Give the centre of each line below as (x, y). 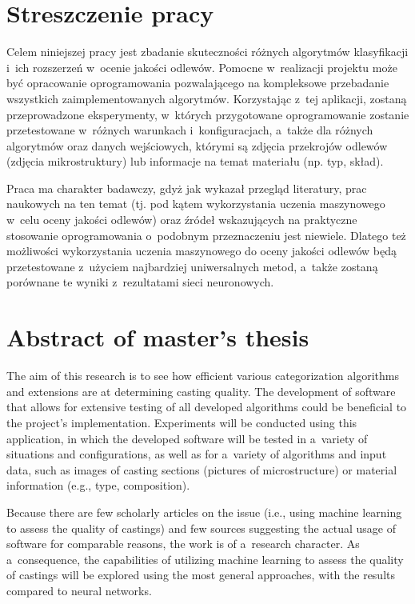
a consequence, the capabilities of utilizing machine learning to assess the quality (205, 559)
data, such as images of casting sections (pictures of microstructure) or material (202, 469)
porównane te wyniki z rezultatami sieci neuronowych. (140, 282)
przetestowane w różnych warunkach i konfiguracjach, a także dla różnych (190, 130)
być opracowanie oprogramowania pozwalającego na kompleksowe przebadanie (198, 83)
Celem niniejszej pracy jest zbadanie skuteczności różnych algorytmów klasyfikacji (207, 52)
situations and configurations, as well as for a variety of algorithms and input (197, 454)
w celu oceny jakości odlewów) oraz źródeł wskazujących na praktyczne (182, 220)
